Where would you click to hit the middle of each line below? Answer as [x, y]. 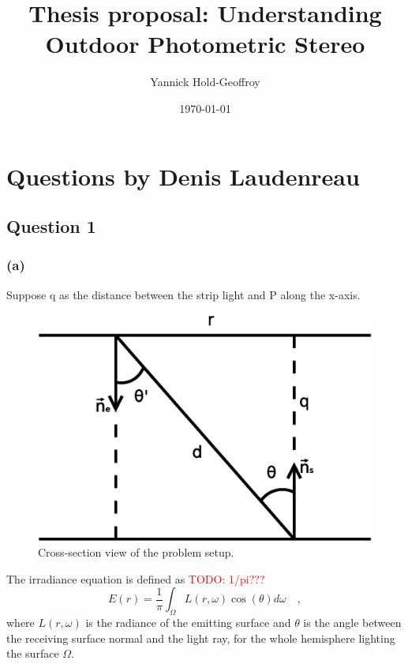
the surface [33, 653]
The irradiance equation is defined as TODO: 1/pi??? [136, 578]
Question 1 [51, 226]
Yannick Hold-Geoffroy [205, 82]
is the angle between [352, 623]
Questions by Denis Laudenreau [183, 176]
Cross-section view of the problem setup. [136, 552]
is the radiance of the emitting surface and [188, 623]
